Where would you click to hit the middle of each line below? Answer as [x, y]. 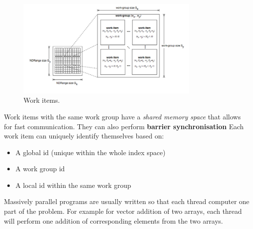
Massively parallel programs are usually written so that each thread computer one [127, 201]
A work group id [40, 169]
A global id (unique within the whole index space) [90, 152]
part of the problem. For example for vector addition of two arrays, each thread [123, 211]
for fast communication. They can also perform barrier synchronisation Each [124, 126]
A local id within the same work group [73, 185]
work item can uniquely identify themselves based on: [84, 136]
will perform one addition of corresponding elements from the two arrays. [114, 220]
